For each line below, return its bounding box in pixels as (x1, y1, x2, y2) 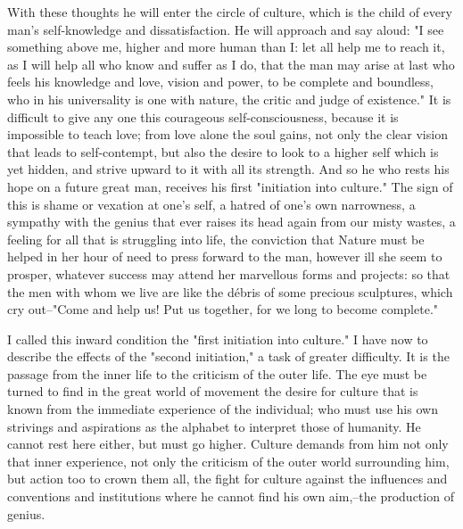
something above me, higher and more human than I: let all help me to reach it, (7, 37, 445, 56)
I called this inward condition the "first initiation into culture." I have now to (7, 329, 428, 348)
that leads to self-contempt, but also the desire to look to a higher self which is (7, 142, 439, 161)
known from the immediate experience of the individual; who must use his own (7, 400, 438, 418)
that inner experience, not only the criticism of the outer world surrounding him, (7, 451, 450, 470)
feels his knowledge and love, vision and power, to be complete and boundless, (7, 72, 434, 91)
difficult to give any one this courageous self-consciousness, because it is (7, 107, 399, 126)
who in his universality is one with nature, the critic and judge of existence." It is (7, 89, 451, 108)
